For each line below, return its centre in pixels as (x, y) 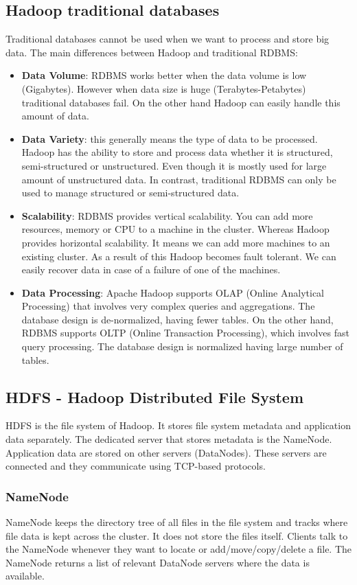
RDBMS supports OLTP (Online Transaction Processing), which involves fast (185, 333)
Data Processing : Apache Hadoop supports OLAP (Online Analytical (173, 292)
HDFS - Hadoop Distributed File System (155, 397)
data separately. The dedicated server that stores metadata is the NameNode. (169, 439)
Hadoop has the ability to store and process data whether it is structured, (177, 152)
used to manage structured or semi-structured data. (130, 193)
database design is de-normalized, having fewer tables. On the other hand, (177, 319)
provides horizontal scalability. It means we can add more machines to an (176, 242)
